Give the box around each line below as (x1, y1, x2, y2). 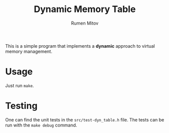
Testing (5, 100, 38, 111)
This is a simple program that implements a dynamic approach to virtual (5, 43, 155, 49)
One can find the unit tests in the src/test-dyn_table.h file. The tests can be (5, 116, 164, 122)
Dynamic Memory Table (33, 4, 136, 15)
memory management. (5, 48, 52, 54)
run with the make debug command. (5, 122, 77, 128)
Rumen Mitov (71, 20, 99, 26)
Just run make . (5, 82, 34, 88)
